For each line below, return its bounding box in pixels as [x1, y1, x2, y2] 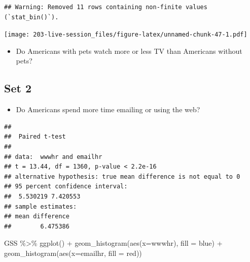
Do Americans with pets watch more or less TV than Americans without [16, 45, 242, 56]
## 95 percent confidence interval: [4, 183, 128, 190]
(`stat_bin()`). [4, 13, 59, 21]
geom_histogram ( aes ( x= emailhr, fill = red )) [4, 247, 142, 258]
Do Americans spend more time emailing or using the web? [16, 104, 200, 115]
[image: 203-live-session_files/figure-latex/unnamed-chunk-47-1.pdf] [4, 31, 247, 39]
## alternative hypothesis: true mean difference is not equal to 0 [4, 173, 240, 180]
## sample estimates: [4, 203, 77, 210]
